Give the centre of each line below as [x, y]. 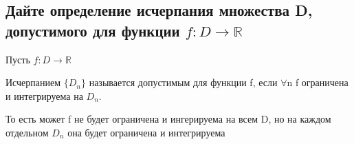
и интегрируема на [44, 95]
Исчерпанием [33, 82]
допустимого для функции [93, 30]
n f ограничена [318, 82]
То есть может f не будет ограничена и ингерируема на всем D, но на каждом [168, 119]
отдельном [27, 132]
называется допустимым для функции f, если [183, 82]
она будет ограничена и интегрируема [146, 132]
